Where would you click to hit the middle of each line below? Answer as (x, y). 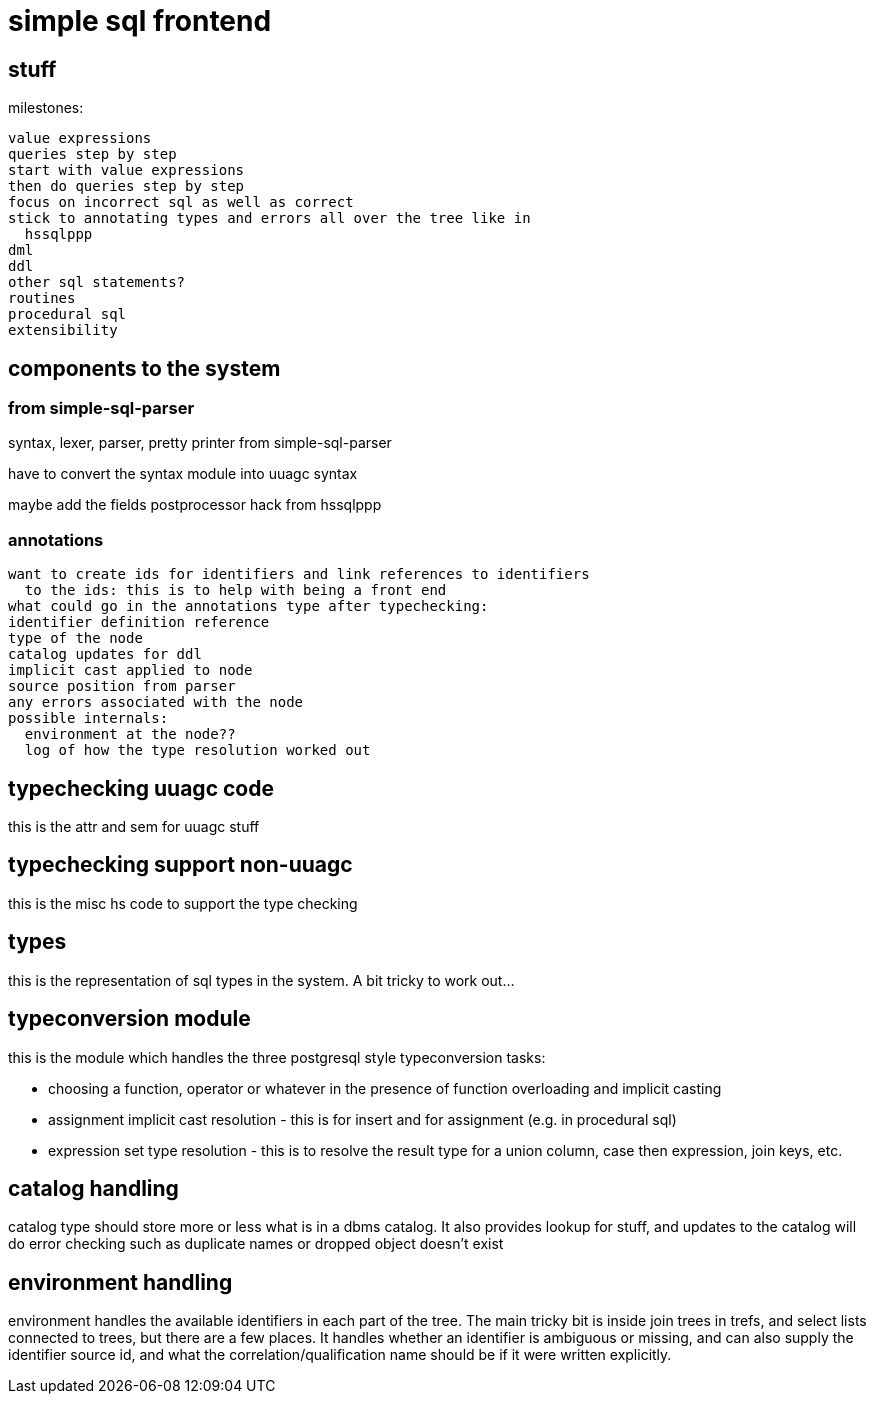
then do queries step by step (126, 186)
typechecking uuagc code (141, 788)
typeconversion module (129, 1019)
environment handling (120, 1282)
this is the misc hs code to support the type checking (183, 903)
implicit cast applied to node (130, 670)
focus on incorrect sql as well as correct (181, 202)
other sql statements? (97, 282)
